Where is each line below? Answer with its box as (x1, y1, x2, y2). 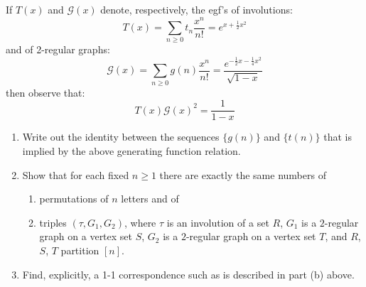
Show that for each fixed (22, 167, 129, 182)
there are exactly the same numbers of (159, 167, 326, 182)
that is (323, 129, 352, 144)
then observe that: (6, 85, 85, 99)
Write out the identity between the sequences (22, 129, 220, 144)
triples (39, 215, 67, 229)
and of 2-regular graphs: (6, 42, 110, 57)
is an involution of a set (166, 215, 269, 229)
